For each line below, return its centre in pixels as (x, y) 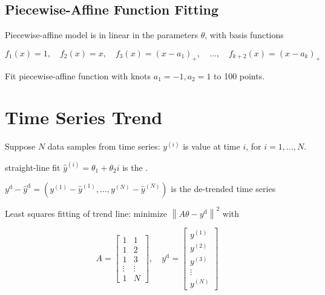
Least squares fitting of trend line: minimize (86, 213)
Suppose (20, 146)
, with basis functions (244, 35)
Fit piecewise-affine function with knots (78, 75)
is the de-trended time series (223, 189)
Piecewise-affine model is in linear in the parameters (102, 35)
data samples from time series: (104, 146)
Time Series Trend (84, 117)
